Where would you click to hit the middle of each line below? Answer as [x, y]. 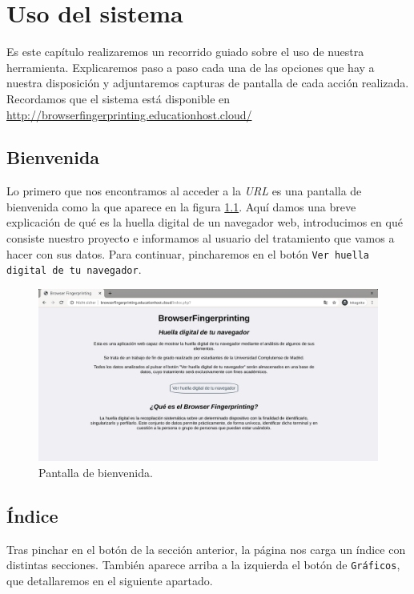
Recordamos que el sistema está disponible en [119, 98]
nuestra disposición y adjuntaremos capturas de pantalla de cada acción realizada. [208, 83]
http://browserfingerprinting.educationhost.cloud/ [129, 114]
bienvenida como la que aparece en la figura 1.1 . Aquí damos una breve [181, 206]
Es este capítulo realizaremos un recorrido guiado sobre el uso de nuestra [185, 52]
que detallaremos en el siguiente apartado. [110, 580]
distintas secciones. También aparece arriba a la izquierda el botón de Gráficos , [203, 565]
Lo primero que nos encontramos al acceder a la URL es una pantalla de [184, 191]
